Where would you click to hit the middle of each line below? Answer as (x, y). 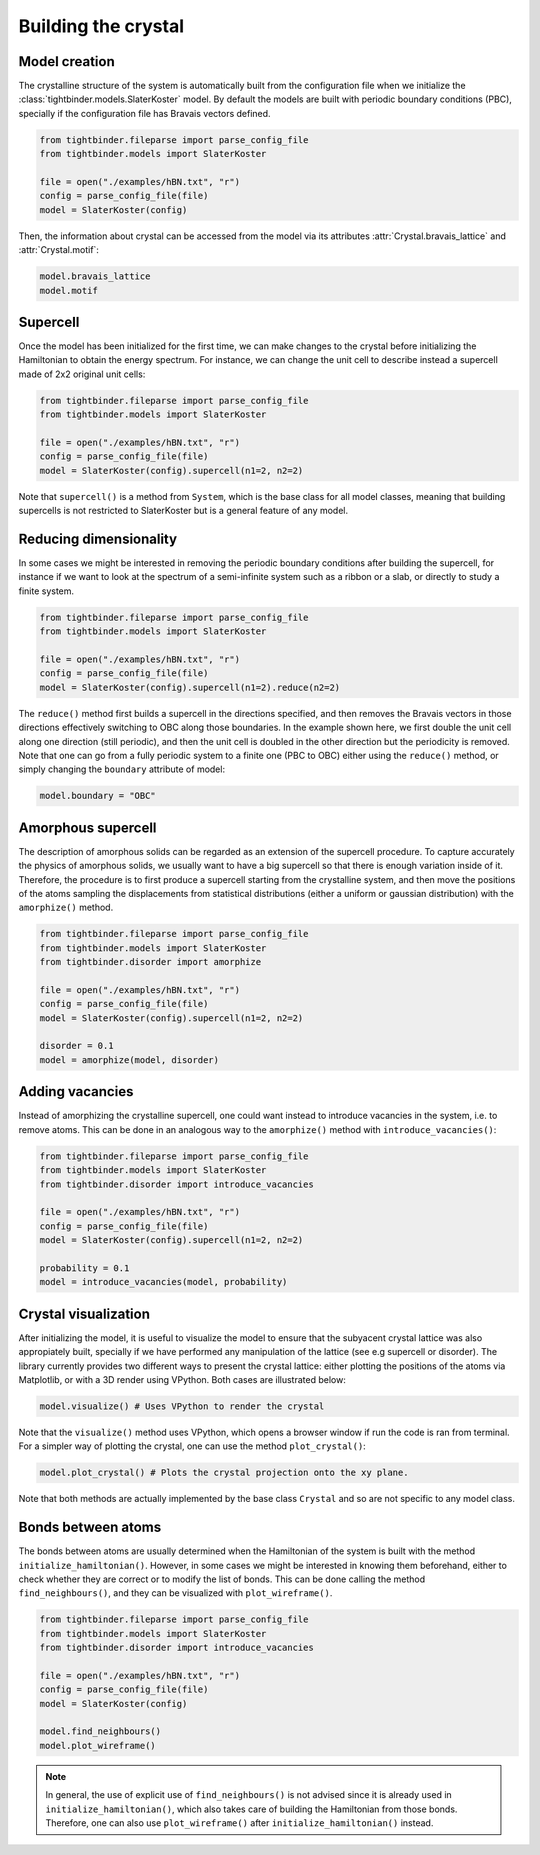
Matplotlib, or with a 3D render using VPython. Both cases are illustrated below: (182, 1379)
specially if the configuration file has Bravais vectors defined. (144, 113)
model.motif (69, 290)
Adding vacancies (76, 1091)
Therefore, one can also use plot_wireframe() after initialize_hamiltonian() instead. (239, 1822)
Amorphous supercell (87, 827)
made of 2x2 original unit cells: (82, 374)
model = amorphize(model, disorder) (129, 1059)
